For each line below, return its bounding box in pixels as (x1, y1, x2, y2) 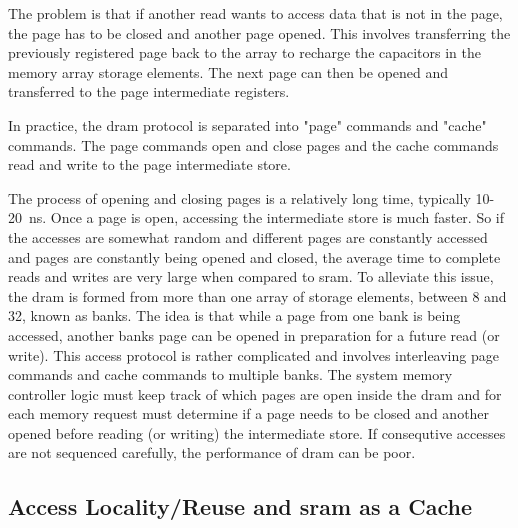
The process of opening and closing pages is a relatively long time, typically (8, 187, 471, 208)
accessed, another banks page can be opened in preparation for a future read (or (8, 324, 500, 345)
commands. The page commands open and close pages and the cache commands (8, 134, 499, 155)
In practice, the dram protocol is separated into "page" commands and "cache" (8, 114, 487, 135)
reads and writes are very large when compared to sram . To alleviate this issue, (8, 266, 494, 287)
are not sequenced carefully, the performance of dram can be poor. (8, 442, 416, 463)
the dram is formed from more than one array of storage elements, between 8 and (8, 285, 507, 306)
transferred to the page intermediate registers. (8, 81, 290, 102)
